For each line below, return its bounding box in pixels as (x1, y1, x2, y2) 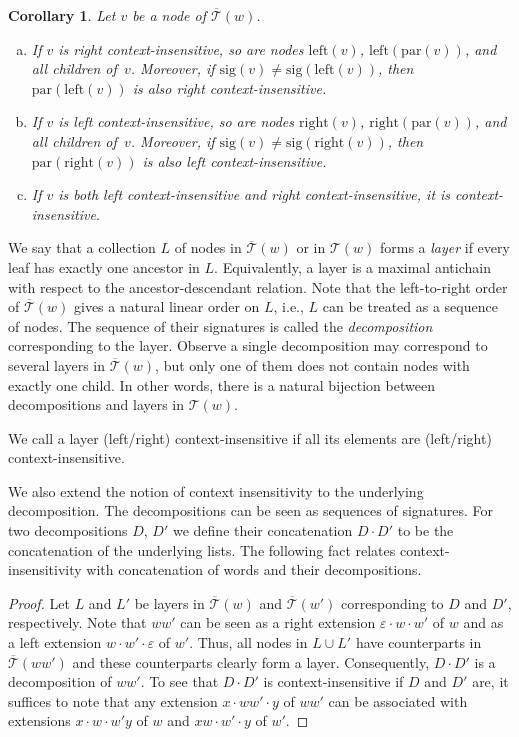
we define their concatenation (172, 520, 353, 541)
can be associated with (328, 690, 468, 711)
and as (463, 612, 504, 633)
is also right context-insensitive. (132, 77, 327, 98)
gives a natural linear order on (73, 296, 260, 317)
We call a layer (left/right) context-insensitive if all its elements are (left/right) (8, 427, 492, 448)
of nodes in (174, 237, 242, 258)
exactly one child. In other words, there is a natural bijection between (8, 374, 435, 395)
